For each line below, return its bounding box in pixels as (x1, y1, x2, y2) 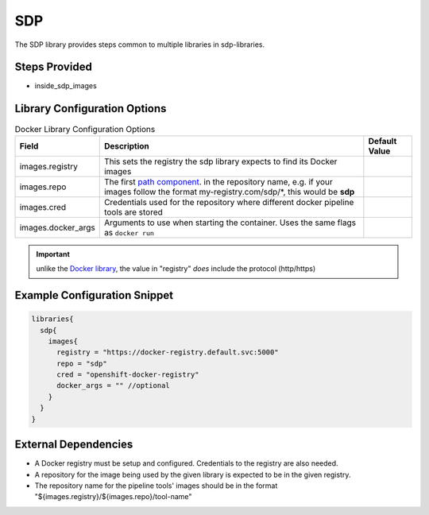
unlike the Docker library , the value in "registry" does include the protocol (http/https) (36, 264, 316, 273)
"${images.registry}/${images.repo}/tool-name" (34, 492, 192, 501)
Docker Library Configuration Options (14, 123, 156, 134)
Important (36, 249, 71, 258)
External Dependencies (14, 438, 133, 451)
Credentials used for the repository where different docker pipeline (103, 196, 354, 207)
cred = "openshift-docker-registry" (56, 370, 199, 379)
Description (103, 140, 150, 151)
